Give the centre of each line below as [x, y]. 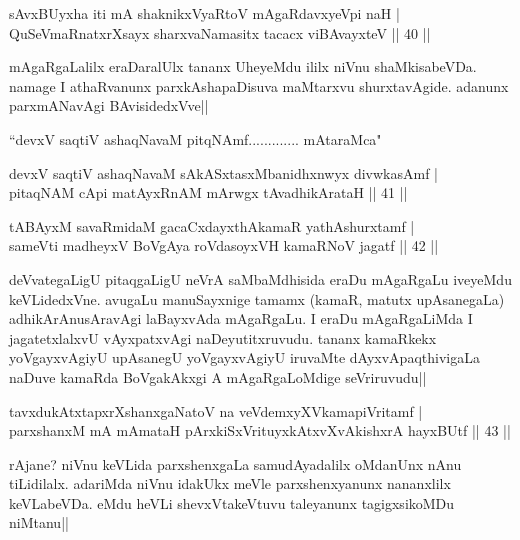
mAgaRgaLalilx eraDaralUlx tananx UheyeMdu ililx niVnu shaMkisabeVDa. [243, 66]
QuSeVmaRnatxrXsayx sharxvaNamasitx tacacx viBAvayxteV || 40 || [220, 32]
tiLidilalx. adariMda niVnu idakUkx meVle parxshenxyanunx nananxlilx [230, 483]
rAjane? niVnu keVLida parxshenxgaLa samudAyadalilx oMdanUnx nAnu [235, 463]
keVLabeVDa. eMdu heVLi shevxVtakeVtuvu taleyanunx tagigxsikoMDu [232, 502]
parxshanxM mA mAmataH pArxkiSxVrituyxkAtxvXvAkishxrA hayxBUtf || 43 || [260, 430]
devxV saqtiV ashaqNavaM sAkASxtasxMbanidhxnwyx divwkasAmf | [223, 172]
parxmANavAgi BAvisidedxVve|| [109, 105]
